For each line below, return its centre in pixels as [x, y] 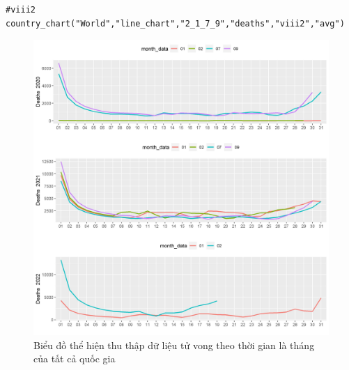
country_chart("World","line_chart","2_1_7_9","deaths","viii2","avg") [175, 23]
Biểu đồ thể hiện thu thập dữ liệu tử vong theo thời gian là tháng [174, 345]
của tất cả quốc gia [75, 359]
